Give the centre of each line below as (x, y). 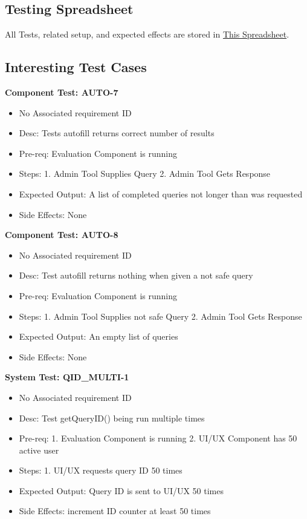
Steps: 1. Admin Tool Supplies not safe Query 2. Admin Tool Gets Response (160, 316)
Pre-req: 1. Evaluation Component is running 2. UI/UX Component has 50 (158, 438)
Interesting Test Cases (76, 67)
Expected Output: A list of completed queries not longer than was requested (161, 193)
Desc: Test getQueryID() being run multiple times (112, 418)
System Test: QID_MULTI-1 (67, 377)
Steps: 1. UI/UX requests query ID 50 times (101, 470)
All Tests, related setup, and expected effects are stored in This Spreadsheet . (147, 34)
